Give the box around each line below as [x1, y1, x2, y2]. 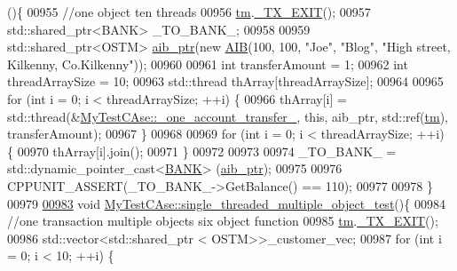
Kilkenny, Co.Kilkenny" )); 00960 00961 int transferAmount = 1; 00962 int [7, 54, 408, 73]
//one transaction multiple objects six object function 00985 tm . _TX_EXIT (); [7, 211, 438, 230]
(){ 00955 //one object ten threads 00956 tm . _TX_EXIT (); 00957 [7, 3, 371, 20]
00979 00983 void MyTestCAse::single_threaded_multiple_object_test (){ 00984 [7, 194, 445, 212]
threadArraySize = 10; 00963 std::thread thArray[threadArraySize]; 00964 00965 [7, 72, 444, 91]
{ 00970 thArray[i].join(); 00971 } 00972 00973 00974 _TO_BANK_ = [7, 141, 397, 160]
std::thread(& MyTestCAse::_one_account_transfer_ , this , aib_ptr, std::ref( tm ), [7, 107, 448, 125]
